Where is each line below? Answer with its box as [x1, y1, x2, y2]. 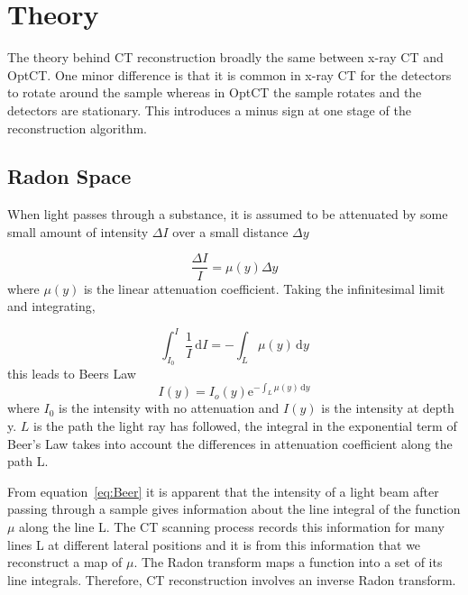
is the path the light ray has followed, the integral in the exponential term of [33, 416, 457, 435]
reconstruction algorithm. [7, 118, 147, 137]
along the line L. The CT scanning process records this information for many [19, 517, 445, 536]
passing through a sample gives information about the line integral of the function [7, 499, 461, 518]
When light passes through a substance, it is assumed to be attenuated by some [7, 205, 448, 224]
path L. [7, 452, 49, 471]
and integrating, [7, 297, 96, 316]
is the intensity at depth [321, 398, 454, 417]
